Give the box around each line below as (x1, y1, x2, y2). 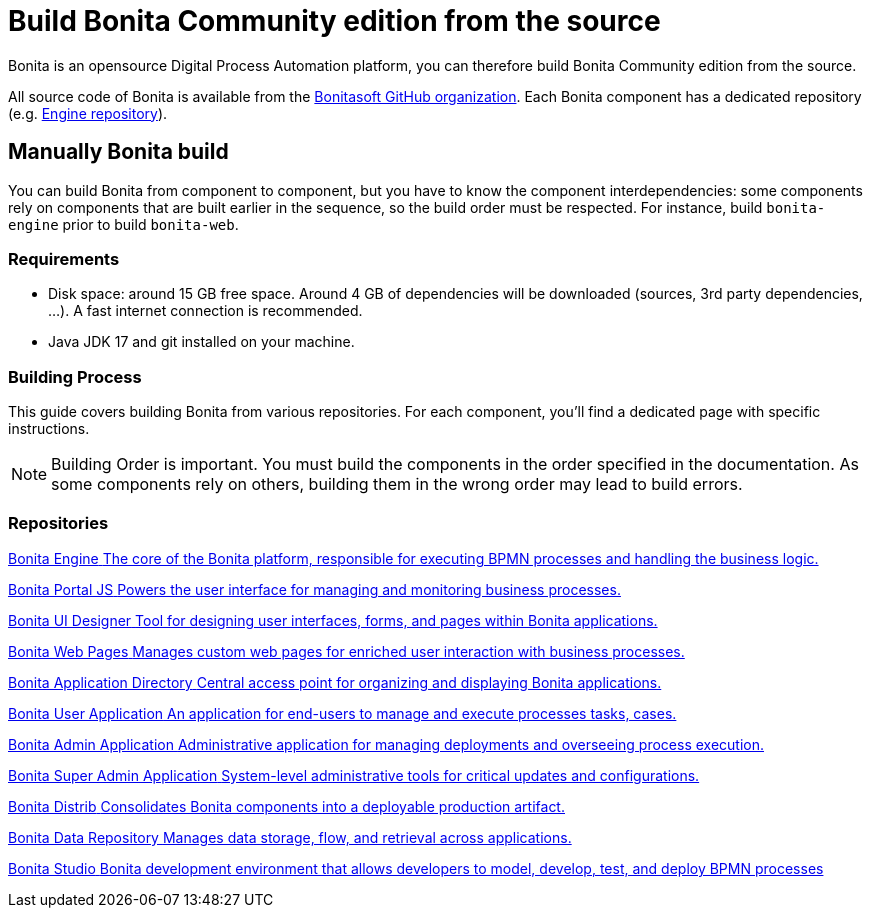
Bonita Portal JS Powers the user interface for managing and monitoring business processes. (8, 580, 621, 598)
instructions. (8, 420, 90, 438)
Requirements (8, 248, 120, 269)
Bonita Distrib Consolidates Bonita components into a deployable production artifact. (8, 797, 565, 815)
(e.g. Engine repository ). (8, 104, 168, 122)
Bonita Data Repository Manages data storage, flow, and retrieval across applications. (8, 828, 572, 846)
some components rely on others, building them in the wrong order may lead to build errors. (51, 474, 743, 495)
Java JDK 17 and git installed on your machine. (48, 333, 355, 351)
